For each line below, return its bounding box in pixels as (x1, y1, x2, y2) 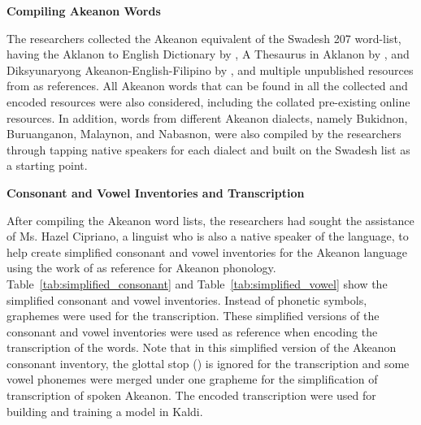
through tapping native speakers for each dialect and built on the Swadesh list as (7, 141, 410, 158)
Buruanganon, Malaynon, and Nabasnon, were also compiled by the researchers (7, 125, 401, 142)
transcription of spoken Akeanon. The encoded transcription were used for (7, 387, 376, 404)
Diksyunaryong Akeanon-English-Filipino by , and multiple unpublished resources (7, 61, 414, 78)
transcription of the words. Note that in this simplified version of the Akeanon (7, 339, 397, 356)
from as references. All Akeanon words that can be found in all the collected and (7, 77, 408, 94)
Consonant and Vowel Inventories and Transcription (7, 184, 305, 201)
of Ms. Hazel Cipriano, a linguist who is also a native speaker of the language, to (7, 228, 409, 245)
